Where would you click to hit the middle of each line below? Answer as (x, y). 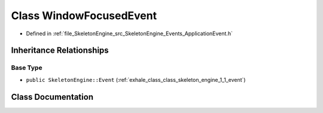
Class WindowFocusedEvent (84, 16)
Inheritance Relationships (60, 51)
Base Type (27, 68)
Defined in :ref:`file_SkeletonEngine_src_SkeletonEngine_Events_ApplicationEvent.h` (129, 33)
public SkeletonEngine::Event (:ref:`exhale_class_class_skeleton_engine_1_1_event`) (136, 80)
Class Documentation (52, 97)
